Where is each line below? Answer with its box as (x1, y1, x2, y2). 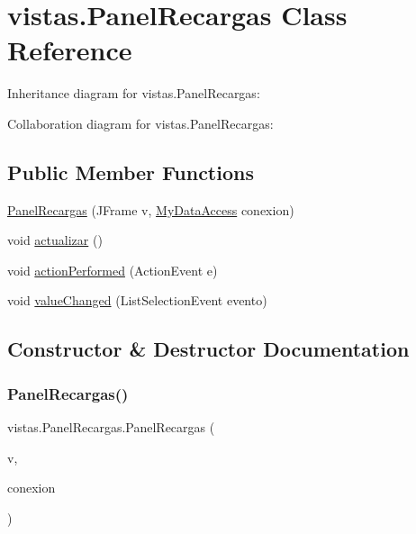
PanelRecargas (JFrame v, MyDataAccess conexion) (7, 200, 294, 219)
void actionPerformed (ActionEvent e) (7, 260, 218, 279)
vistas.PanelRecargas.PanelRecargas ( (7, 418, 215, 437)
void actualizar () (7, 231, 103, 249)
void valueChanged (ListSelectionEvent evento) (7, 291, 267, 310)
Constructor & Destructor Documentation (7, 335, 410, 363)
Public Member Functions (7, 158, 254, 186)
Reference (7, 32, 132, 68)
